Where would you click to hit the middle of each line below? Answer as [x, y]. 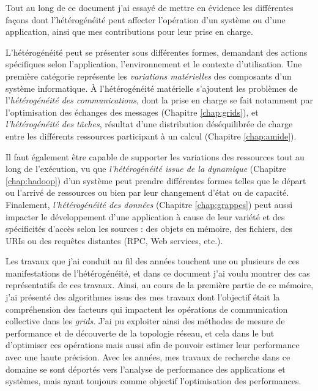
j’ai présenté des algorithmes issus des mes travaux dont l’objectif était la [143, 297]
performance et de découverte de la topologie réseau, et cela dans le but [140, 333]
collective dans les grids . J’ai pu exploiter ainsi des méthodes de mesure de [145, 321]
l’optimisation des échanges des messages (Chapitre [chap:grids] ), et [132, 112]
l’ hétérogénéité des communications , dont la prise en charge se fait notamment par [159, 100]
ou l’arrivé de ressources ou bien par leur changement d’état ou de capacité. [147, 192]
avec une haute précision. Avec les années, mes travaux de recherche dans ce [148, 357]
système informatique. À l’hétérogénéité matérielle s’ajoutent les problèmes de [152, 88]
